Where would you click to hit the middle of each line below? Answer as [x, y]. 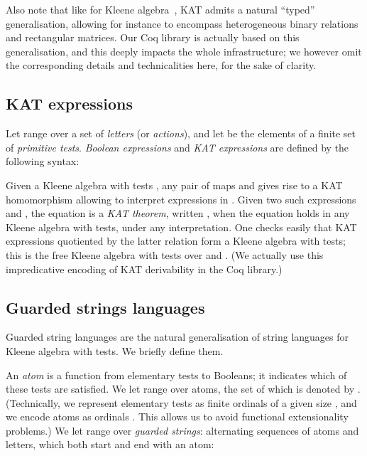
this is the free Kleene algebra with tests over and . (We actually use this [165, 254]
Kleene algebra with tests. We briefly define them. [115, 350]
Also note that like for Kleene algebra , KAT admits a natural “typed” [160, 9]
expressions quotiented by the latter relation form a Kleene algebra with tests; [176, 241]
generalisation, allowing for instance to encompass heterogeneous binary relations [182, 23]
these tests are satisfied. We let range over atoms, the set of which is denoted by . [183, 389]
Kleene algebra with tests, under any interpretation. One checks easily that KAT [181, 227]
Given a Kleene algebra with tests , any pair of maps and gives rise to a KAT [174, 185]
